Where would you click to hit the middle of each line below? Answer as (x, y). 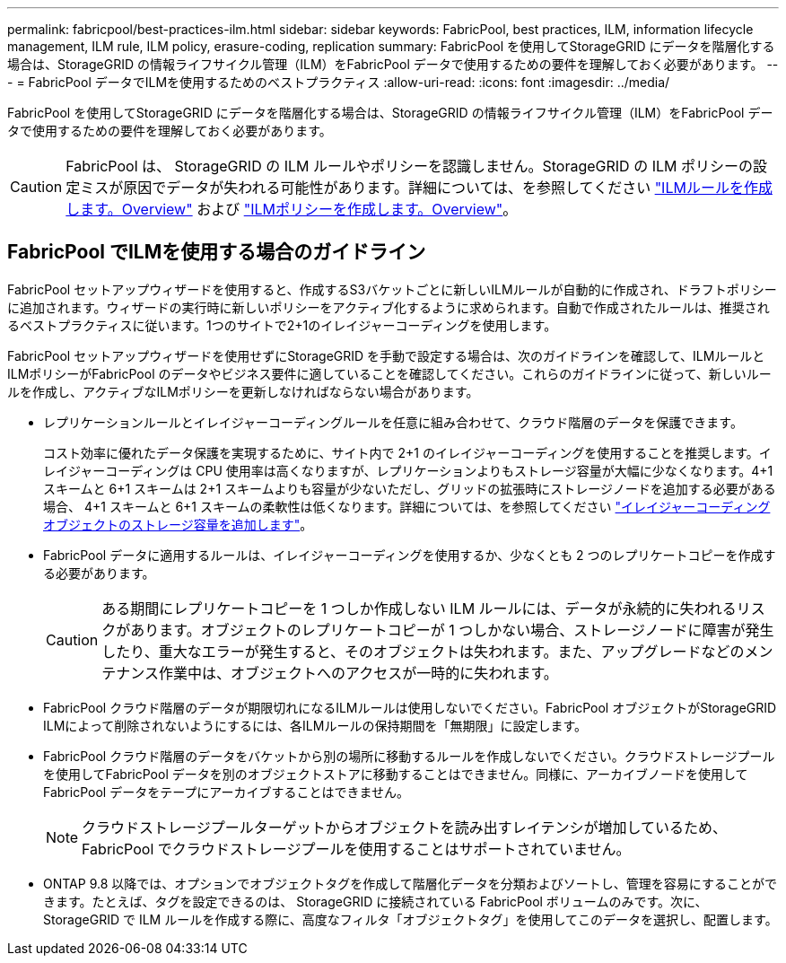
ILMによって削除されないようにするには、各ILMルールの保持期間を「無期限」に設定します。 (315, 725)
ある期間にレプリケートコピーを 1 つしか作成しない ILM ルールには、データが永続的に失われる (419, 608)
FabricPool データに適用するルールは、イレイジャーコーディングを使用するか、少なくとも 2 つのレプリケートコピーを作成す (410, 555)
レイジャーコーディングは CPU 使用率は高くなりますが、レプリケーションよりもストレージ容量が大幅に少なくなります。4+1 (408, 470)
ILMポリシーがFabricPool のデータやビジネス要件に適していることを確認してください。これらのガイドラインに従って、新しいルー (389, 373)
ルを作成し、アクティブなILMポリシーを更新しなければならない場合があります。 (243, 391)
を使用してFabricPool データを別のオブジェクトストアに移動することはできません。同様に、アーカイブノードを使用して (396, 774)
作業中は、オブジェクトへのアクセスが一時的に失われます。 (358, 673)
